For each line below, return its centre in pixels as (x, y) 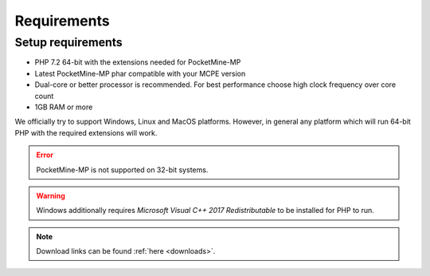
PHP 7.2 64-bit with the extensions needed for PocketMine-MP (138, 62)
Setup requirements (68, 42)
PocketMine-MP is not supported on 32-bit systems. (122, 170)
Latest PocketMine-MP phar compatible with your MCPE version (140, 73)
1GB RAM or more (64, 107)
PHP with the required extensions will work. (86, 132)
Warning (51, 195)
